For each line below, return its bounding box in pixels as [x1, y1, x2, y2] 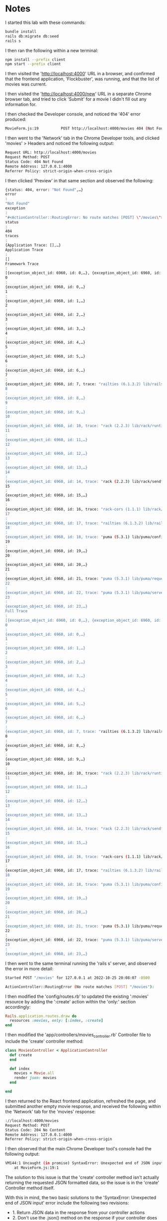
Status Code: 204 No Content [5, 1127, 66, 1132]
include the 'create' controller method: [5, 1038, 83, 1044]
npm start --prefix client [5, 62, 61, 67]
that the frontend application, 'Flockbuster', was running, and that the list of [5, 76, 160, 82]
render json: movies [14, 1076, 57, 1081]
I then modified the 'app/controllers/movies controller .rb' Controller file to [5, 1032, 151, 1039]
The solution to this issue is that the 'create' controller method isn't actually [5, 1174, 160, 1181]
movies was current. [5, 81, 47, 87]
